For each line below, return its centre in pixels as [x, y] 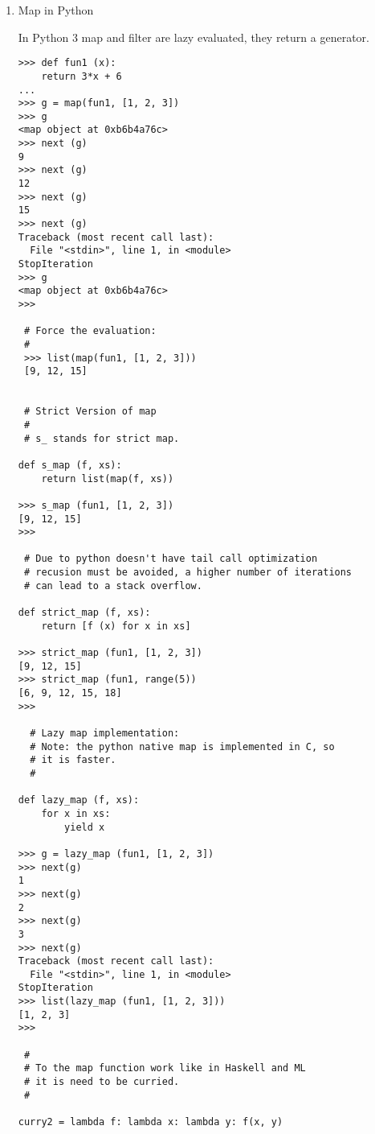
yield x [85, 827]
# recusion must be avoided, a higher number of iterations [188, 573]
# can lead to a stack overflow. [113, 586]
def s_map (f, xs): [70, 465]
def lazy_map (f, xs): [79, 800]
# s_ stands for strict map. [102, 438]
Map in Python [56, 10]
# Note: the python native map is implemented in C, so [182, 746]
